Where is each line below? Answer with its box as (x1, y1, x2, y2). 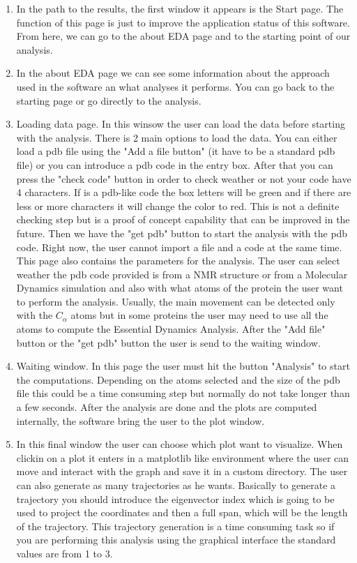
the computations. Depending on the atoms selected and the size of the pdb (16, 372, 340, 386)
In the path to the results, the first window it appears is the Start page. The (16, 1, 344, 15)
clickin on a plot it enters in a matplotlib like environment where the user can (16, 450, 349, 465)
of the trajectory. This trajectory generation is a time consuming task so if (16, 518, 335, 533)
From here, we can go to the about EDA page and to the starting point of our (16, 29, 351, 43)
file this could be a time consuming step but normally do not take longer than (16, 386, 350, 400)
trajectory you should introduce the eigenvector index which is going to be (16, 491, 335, 506)
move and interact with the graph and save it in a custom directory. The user (16, 464, 348, 479)
